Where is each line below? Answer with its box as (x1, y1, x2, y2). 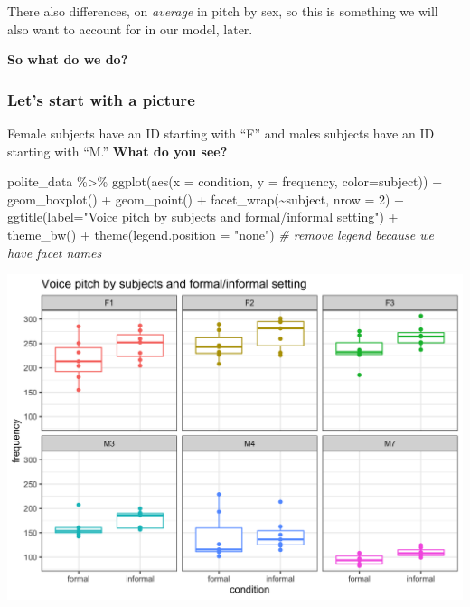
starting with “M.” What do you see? (7, 141, 228, 160)
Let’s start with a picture (7, 88, 195, 110)
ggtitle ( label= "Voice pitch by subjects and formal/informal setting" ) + (7, 207, 399, 226)
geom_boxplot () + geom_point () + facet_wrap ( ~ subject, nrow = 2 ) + (7, 189, 404, 208)
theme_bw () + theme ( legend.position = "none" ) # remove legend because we (7, 224, 434, 243)
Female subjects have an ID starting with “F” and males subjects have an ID (7, 124, 435, 142)
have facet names (7, 242, 102, 261)
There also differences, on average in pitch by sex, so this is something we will (7, 2, 438, 20)
